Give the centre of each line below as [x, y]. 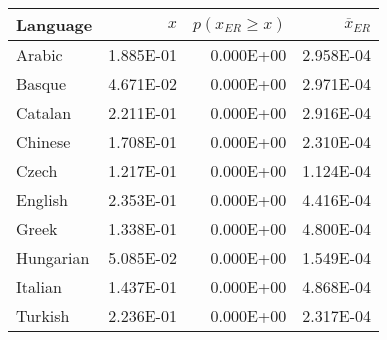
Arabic [39, 54]
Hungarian [53, 257]
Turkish [43, 315]
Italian [39, 286]
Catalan [44, 112]
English [42, 199]
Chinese [43, 141]
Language [54, 24]
